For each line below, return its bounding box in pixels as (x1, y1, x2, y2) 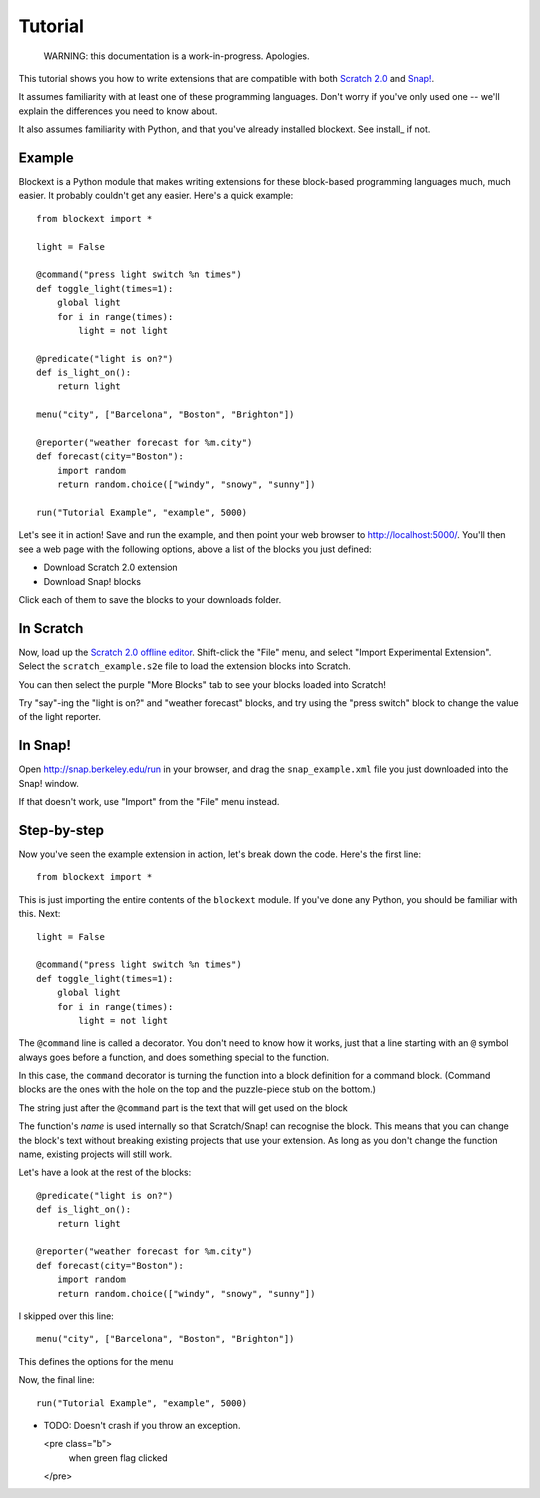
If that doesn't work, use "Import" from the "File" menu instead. (18, 796, 280, 808)
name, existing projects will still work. (18, 1148, 173, 1160)
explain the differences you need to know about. (18, 105, 218, 117)
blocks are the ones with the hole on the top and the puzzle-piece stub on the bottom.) (18, 1083, 377, 1095)
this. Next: (18, 908, 61, 920)
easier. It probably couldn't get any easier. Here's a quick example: (18, 190, 294, 202)
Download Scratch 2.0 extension (43, 561, 179, 574)
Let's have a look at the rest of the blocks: (18, 1166, 192, 1179)
